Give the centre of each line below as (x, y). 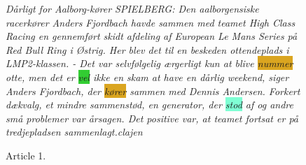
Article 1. (26, 155)
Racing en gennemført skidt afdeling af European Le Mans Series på (152, 36)
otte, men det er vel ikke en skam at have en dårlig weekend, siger (147, 77)
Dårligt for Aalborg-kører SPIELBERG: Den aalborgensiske (132, 8)
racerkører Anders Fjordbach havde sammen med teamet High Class (151, 22)
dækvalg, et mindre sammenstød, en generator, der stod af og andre (149, 105)
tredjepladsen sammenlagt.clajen (74, 132)
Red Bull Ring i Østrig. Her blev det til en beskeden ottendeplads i (147, 49)
